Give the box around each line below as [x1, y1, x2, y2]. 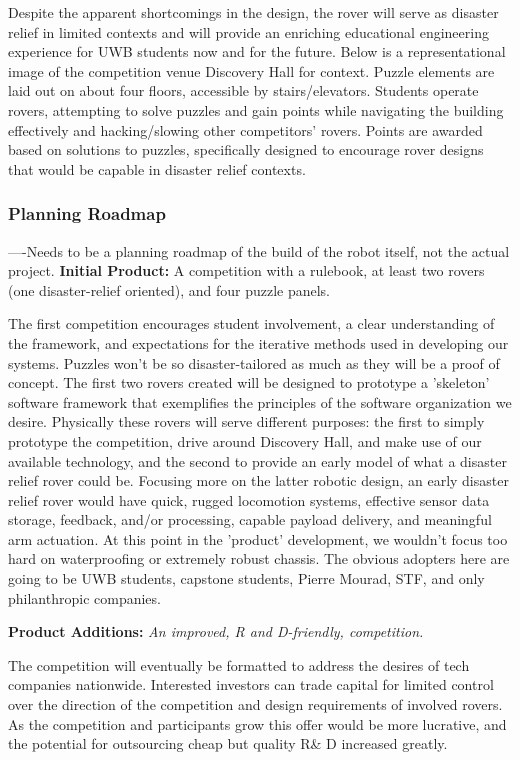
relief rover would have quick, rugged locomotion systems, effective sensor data [8, 489, 490, 510]
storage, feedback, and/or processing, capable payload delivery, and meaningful [8, 509, 492, 530]
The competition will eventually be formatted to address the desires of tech [8, 654, 470, 675]
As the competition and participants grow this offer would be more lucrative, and [8, 713, 507, 734]
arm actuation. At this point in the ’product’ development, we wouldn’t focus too [8, 528, 508, 549]
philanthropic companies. [8, 587, 161, 608]
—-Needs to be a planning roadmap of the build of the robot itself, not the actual [8, 240, 510, 261]
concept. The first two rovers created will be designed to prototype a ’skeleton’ [8, 372, 490, 393]
